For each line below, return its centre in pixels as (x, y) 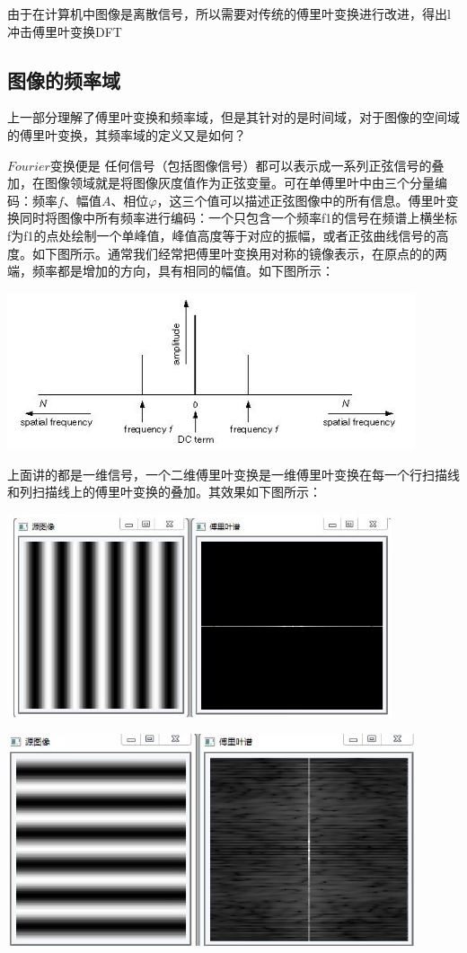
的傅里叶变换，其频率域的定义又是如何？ (127, 134)
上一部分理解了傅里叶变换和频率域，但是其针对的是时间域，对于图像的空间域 (233, 117)
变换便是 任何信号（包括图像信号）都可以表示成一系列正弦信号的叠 (247, 165)
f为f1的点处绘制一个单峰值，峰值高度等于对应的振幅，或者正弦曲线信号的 (222, 235)
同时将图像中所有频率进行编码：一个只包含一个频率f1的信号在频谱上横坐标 (238, 218)
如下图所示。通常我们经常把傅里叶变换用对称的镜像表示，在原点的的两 (239, 253)
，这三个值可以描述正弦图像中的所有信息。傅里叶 (301, 200)
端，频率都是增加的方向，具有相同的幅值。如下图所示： (171, 271)
